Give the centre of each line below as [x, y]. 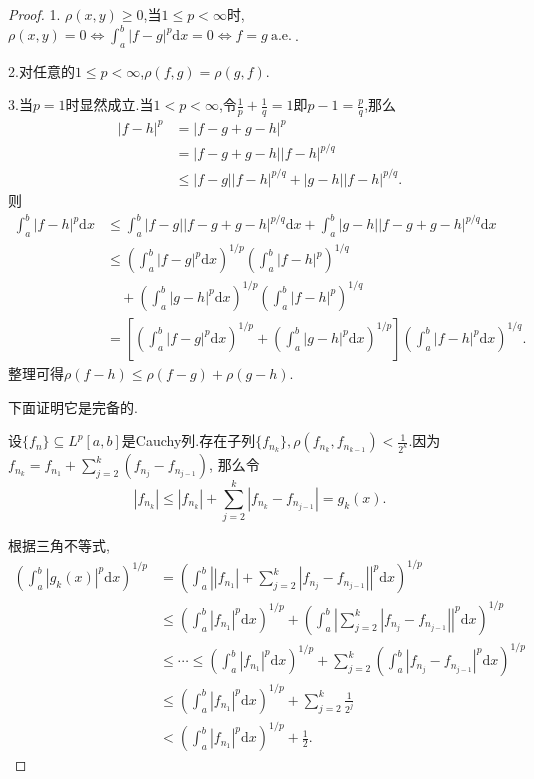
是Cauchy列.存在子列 [188, 440]
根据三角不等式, [59, 545]
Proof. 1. [34, 14]
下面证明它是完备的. [73, 406]
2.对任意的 [41, 70]
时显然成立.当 [109, 104]
